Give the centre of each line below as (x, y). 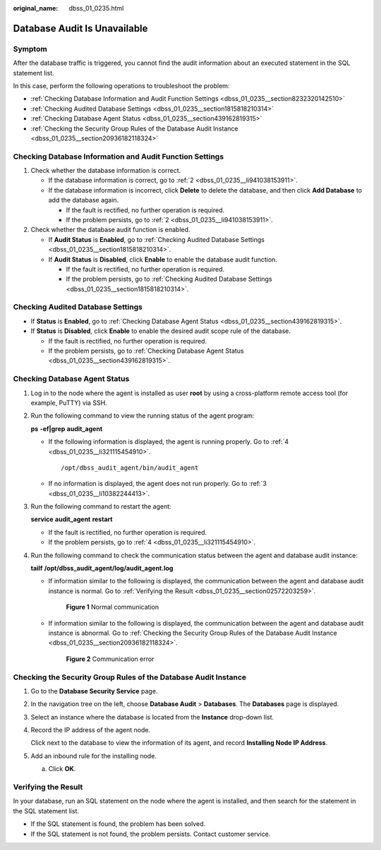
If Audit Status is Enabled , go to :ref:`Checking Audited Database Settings (156, 239)
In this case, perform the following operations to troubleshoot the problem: (121, 85)
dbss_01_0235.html (96, 8)
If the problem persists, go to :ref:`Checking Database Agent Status (146, 351)
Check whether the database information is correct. (106, 171)
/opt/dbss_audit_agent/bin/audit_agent (130, 468)
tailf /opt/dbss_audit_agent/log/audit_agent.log (102, 569)
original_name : (36, 8)
